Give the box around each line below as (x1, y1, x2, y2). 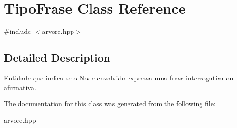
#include (4, 26, 31, 36)
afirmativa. (4, 82, 36, 92)
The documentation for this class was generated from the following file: (4, 98, 216, 109)
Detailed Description (4, 50, 110, 65)
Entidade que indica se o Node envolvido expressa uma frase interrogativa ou (4, 72, 234, 82)
